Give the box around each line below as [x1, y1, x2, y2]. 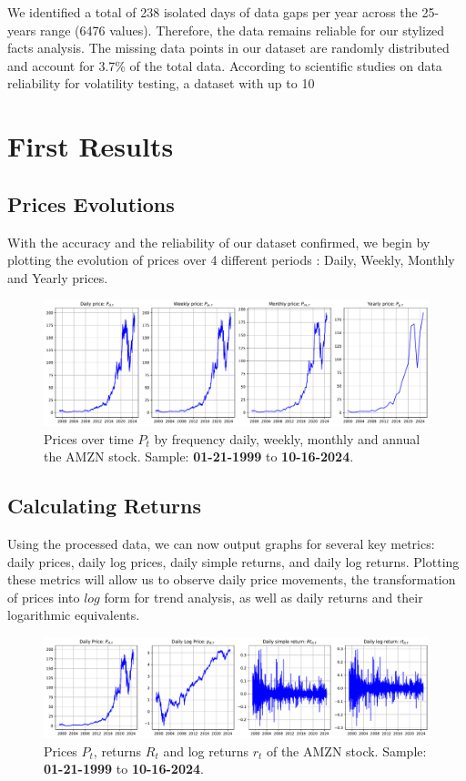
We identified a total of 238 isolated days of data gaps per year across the [7, 3, 418, 21]
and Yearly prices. [7, 268, 108, 287]
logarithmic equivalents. [7, 605, 140, 624]
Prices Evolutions [7, 189, 175, 218]
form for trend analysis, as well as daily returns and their [104, 587, 423, 606]
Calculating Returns [7, 492, 202, 520]
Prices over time [44, 429, 134, 448]
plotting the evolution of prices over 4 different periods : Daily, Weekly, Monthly [7, 250, 455, 269]
